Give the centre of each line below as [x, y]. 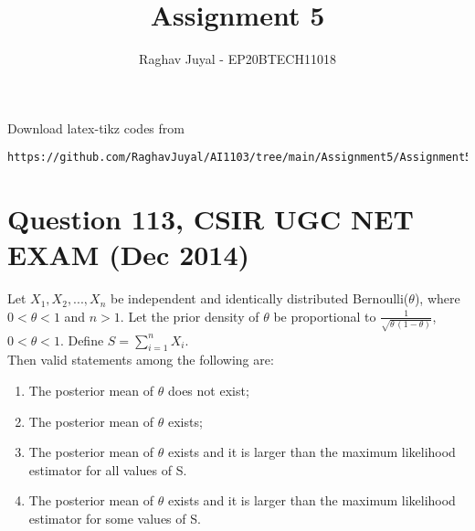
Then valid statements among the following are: [141, 360]
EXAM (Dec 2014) [129, 255]
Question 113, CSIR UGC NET [211, 219]
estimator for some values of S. [115, 518]
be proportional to [325, 316]
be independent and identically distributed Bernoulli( [259, 298]
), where [437, 298]
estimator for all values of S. [108, 469]
